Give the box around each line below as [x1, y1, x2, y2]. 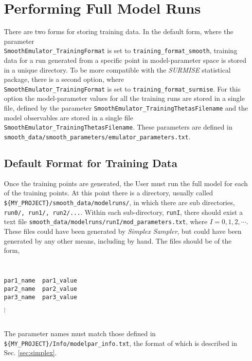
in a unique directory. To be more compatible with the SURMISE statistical [4, 64, 231, 75]
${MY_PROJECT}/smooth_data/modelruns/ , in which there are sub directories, [4, 197, 235, 207]
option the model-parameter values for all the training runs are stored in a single [4, 93, 245, 103]
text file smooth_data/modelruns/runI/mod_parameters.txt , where [4, 216, 208, 227]
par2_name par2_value [4, 285, 77, 293]
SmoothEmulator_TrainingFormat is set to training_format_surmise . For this [4, 83, 241, 94]
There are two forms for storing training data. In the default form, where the [4, 26, 234, 37]
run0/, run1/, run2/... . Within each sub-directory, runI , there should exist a [4, 207, 243, 217]
